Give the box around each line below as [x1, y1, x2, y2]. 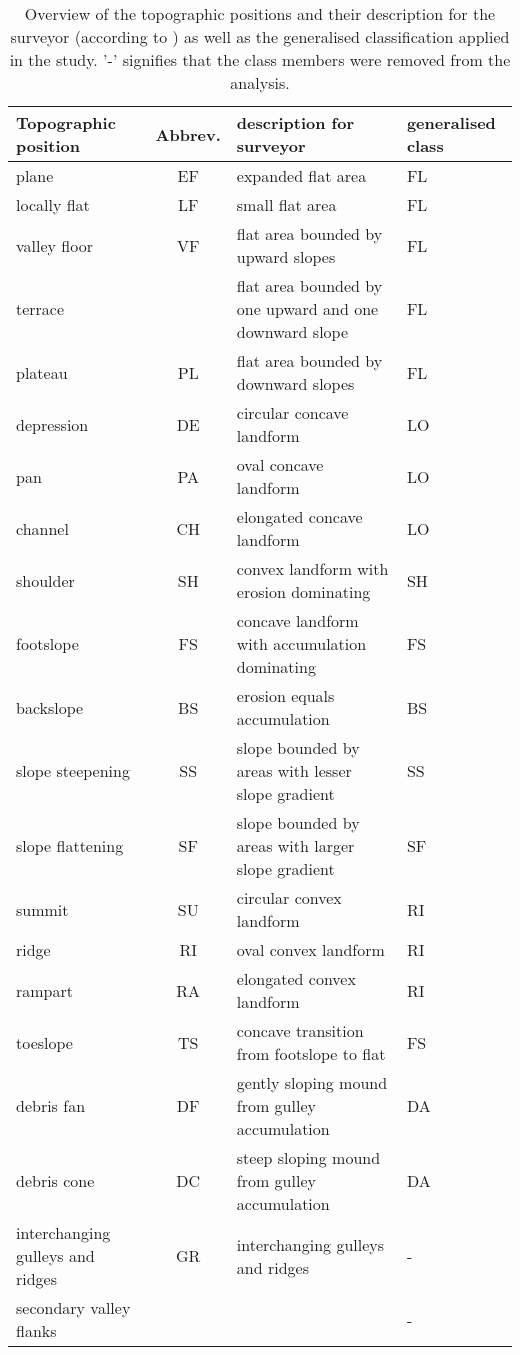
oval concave [236, 453, 324, 476]
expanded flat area [236, 164, 367, 187]
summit [16, 897, 69, 921]
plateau [16, 360, 68, 384]
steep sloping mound [236, 1146, 381, 1169]
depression [16, 412, 89, 436]
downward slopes [236, 372, 355, 395]
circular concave [236, 401, 349, 424]
